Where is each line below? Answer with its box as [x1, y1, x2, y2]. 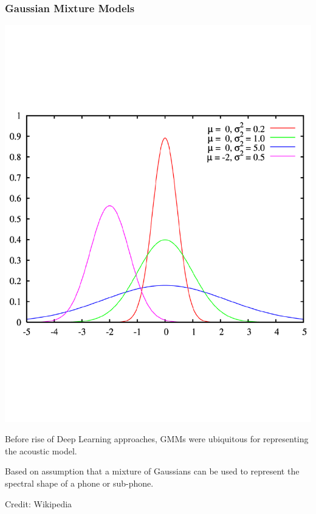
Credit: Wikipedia [5, 497, 72, 510]
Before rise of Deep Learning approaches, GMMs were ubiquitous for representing [5, 432, 309, 445]
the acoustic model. [5, 444, 77, 457]
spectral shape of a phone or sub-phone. [5, 477, 154, 490]
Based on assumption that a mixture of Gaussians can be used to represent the [5, 465, 300, 478]
